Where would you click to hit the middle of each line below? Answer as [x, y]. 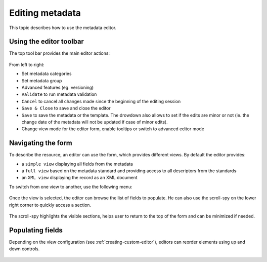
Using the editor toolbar [46, 42]
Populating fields [36, 230]
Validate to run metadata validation [59, 94]
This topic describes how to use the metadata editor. [63, 28]
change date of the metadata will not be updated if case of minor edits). [95, 122]
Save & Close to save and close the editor [66, 108]
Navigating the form [41, 143]
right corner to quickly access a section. [50, 205]
